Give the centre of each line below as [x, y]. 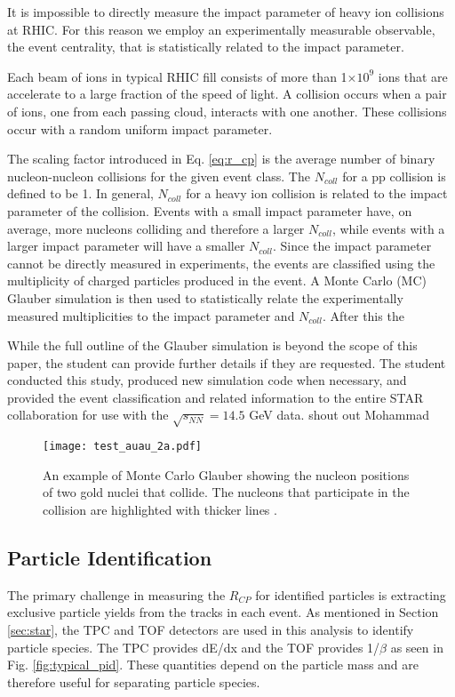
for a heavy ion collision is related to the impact [317, 193]
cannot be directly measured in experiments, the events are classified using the [221, 263]
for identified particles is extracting [351, 594]
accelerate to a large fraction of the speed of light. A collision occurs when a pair [227, 94]
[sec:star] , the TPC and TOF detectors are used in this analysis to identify [211, 630]
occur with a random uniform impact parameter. [140, 128]
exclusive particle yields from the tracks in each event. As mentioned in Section [223, 612]
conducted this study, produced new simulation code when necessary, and [207, 380]
